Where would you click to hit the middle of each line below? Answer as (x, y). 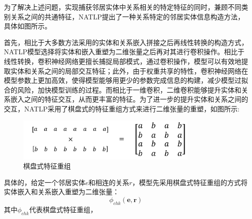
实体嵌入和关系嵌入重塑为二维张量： (62, 192)
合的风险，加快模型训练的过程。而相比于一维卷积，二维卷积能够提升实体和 (123, 89)
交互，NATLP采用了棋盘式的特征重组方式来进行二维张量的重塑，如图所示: (122, 108)
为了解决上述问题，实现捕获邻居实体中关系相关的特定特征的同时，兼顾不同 (123, 7)
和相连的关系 (109, 182)
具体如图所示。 (28, 26)
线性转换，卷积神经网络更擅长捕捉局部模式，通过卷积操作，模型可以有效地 (123, 61)
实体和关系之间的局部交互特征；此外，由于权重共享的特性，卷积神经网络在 (129, 70)
